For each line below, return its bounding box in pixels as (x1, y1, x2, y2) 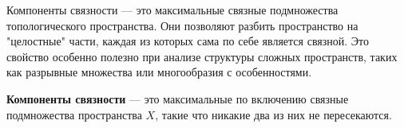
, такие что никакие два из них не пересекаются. (155, 106, 392, 122)
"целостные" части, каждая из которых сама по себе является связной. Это (6, 33, 369, 49)
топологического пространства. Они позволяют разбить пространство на (6, 17, 358, 33)
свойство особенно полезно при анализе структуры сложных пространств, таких (6, 48, 398, 64)
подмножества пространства (6, 106, 142, 122)
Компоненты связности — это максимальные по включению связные (6, 90, 349, 107)
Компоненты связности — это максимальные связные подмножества (6, 2, 339, 17)
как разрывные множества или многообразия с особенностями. (6, 64, 312, 80)
